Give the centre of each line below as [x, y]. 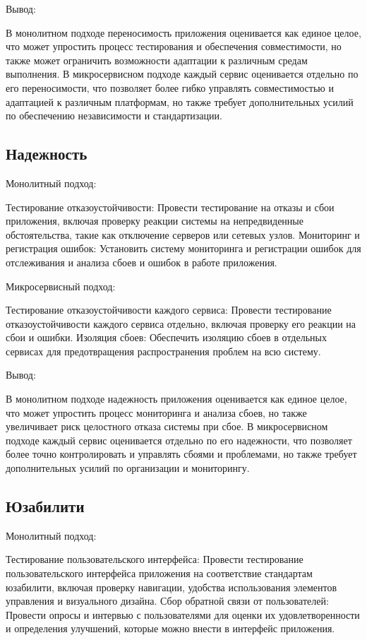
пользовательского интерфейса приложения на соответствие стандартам [159, 573]
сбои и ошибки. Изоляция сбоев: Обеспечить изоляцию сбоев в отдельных [166, 337]
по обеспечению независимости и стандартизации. [114, 115]
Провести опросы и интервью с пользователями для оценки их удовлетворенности [183, 614]
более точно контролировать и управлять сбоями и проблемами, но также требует [181, 454]
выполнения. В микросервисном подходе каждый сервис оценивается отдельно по [182, 74]
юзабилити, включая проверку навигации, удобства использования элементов [172, 587]
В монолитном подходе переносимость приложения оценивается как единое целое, [183, 32]
